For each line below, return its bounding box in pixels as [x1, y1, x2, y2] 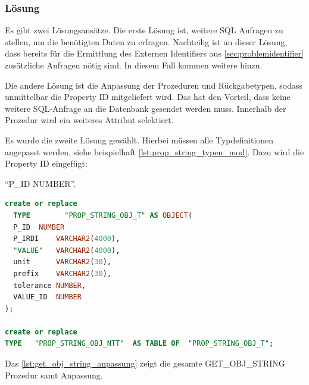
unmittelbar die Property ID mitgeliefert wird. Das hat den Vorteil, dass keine [5, 90, 291, 103]
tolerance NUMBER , [13, 281, 86, 290]
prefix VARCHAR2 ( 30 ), [13, 269, 112, 278]
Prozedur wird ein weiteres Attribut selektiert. [5, 114, 174, 126]
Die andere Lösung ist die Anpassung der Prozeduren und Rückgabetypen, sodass [5, 79, 303, 91]
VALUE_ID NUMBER [13, 293, 82, 302]
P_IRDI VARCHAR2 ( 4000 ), [13, 234, 120, 243]
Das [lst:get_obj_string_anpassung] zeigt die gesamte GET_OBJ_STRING [5, 357, 285, 370]
